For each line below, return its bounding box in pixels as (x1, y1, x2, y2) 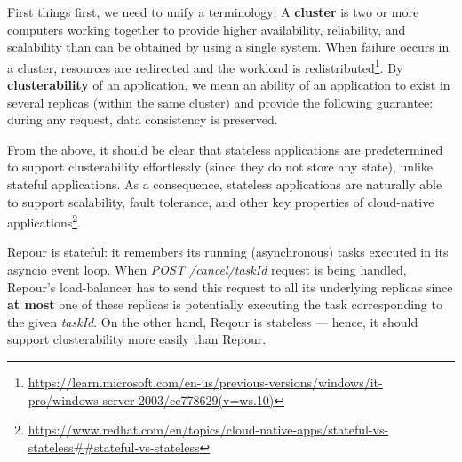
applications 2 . (7, 211, 81, 231)
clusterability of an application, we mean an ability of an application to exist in (7, 76, 450, 94)
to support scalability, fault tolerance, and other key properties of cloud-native (7, 192, 434, 211)
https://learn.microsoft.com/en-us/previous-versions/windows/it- (28, 373, 383, 391)
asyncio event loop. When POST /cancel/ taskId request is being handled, (7, 260, 407, 279)
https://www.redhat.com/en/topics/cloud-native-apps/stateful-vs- (28, 420, 389, 439)
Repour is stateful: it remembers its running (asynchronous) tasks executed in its (7, 243, 449, 261)
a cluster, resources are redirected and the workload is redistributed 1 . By (7, 55, 403, 76)
